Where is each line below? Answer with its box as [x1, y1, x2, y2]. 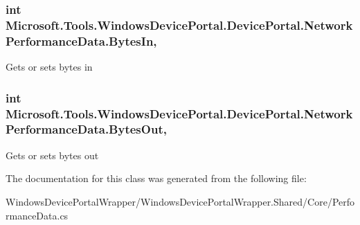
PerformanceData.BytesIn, [6, 32, 157, 49]
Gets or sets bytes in [6, 60, 93, 74]
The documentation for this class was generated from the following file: [6, 171, 307, 186]
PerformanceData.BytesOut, [6, 120, 167, 138]
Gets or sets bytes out [6, 147, 99, 162]
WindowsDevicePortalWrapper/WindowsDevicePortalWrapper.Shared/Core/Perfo [6, 194, 355, 208]
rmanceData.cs [6, 208, 69, 222]
